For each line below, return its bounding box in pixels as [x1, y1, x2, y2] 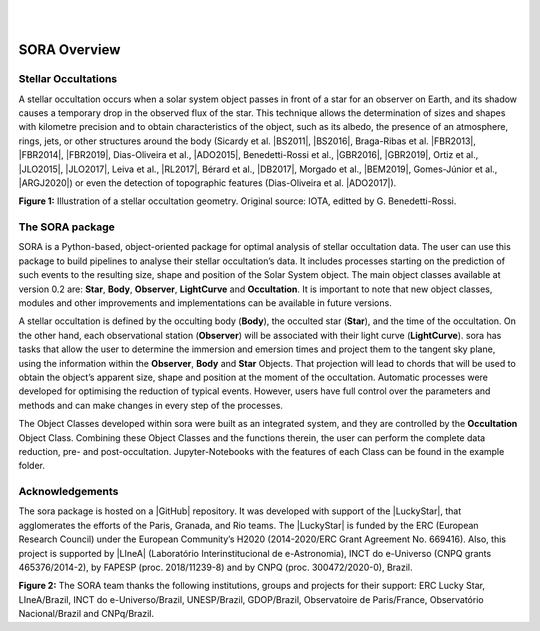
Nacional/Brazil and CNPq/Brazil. [18, 608, 155, 620]
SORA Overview [18, 41, 121, 59]
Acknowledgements [18, 485, 119, 499]
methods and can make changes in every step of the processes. [18, 399, 284, 411]
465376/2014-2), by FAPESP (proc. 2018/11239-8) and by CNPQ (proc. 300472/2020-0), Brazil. [18, 561, 413, 573]
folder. [18, 460, 45, 472]
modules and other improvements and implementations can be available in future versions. [18, 296, 392, 309]
